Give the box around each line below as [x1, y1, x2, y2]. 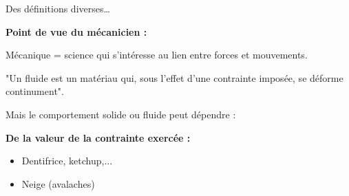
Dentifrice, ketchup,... [21, 153, 113, 168]
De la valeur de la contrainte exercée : [6, 130, 191, 144]
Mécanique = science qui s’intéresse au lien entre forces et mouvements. [6, 47, 308, 62]
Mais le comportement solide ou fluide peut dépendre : [6, 107, 236, 121]
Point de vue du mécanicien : [6, 24, 147, 39]
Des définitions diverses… [6, 1, 110, 15]
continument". [6, 84, 64, 98]
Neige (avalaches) [21, 176, 95, 190]
